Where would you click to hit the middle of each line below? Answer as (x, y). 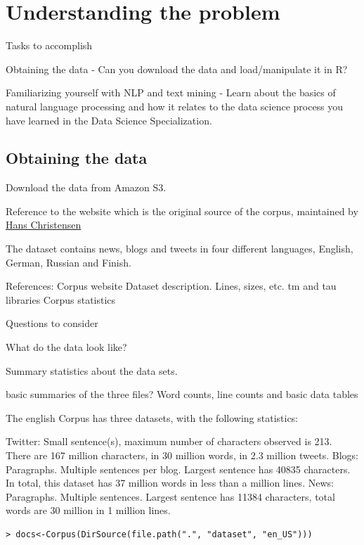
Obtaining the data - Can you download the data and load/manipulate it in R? (177, 69)
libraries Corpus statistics (61, 299)
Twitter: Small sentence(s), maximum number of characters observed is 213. (169, 441)
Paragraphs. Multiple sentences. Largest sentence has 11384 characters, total (170, 496)
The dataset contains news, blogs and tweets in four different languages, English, (180, 249)
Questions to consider (52, 323)
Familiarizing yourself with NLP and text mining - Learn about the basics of (171, 92)
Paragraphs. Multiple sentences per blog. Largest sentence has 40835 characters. (178, 469)
